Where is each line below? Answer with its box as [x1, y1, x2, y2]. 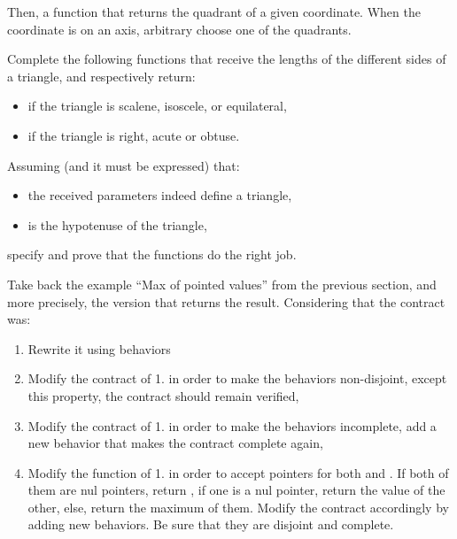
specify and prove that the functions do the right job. [7, 245, 297, 264]
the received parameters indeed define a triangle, [27, 186, 292, 204]
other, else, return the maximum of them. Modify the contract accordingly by [27, 497, 449, 516]
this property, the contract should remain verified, [27, 386, 299, 404]
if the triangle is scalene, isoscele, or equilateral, [27, 96, 287, 115]
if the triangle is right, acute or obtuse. [27, 126, 240, 144]
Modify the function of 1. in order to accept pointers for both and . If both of [27, 463, 449, 481]
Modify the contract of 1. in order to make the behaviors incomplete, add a [27, 416, 437, 435]
